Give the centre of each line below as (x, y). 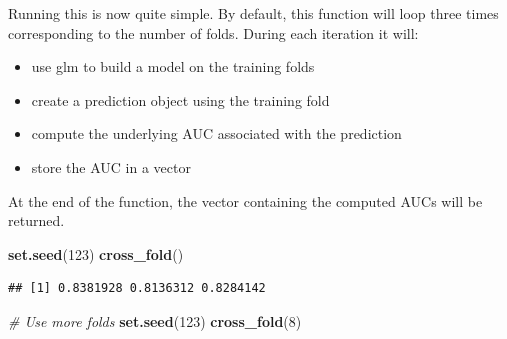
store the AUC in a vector (111, 166)
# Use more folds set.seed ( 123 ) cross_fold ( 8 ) (155, 320)
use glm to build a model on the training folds (173, 66)
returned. (36, 220)
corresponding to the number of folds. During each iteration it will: (213, 32)
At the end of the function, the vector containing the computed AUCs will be (245, 200)
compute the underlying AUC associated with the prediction (216, 133)
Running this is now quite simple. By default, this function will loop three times (253, 13)
